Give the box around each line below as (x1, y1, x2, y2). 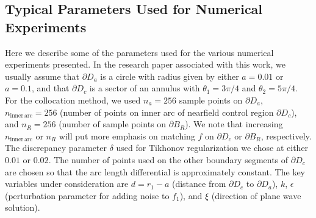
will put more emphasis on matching (59, 129, 195, 142)
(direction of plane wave (211, 189, 301, 202)
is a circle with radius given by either (100, 69, 239, 82)
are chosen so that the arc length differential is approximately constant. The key (5, 165, 305, 178)
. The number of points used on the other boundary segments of (48, 153, 289, 166)
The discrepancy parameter (5, 141, 107, 154)
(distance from (171, 177, 226, 190)
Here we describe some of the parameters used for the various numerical (5, 46, 274, 58)
